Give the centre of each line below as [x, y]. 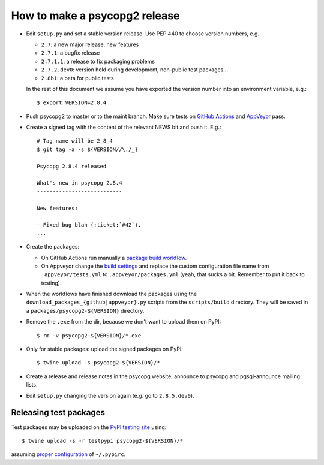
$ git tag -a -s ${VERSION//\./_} [87, 149]
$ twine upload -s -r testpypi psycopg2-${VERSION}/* [102, 441]
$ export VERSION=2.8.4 [72, 103]
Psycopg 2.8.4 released [72, 166]
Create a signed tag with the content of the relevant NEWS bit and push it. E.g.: [124, 127]
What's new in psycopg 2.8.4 [79, 183]
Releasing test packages [58, 413]
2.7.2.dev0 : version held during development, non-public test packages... [134, 70]
